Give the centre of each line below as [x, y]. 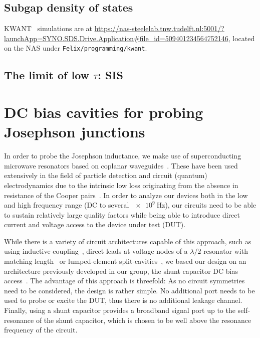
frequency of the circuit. [41, 330]
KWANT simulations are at [48, 28]
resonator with [226, 251]
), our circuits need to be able [211, 205]
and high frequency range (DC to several [67, 205]
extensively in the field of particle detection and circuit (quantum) [106, 175]
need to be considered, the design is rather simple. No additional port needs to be [129, 290]
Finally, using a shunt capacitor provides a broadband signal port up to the [120, 310]
